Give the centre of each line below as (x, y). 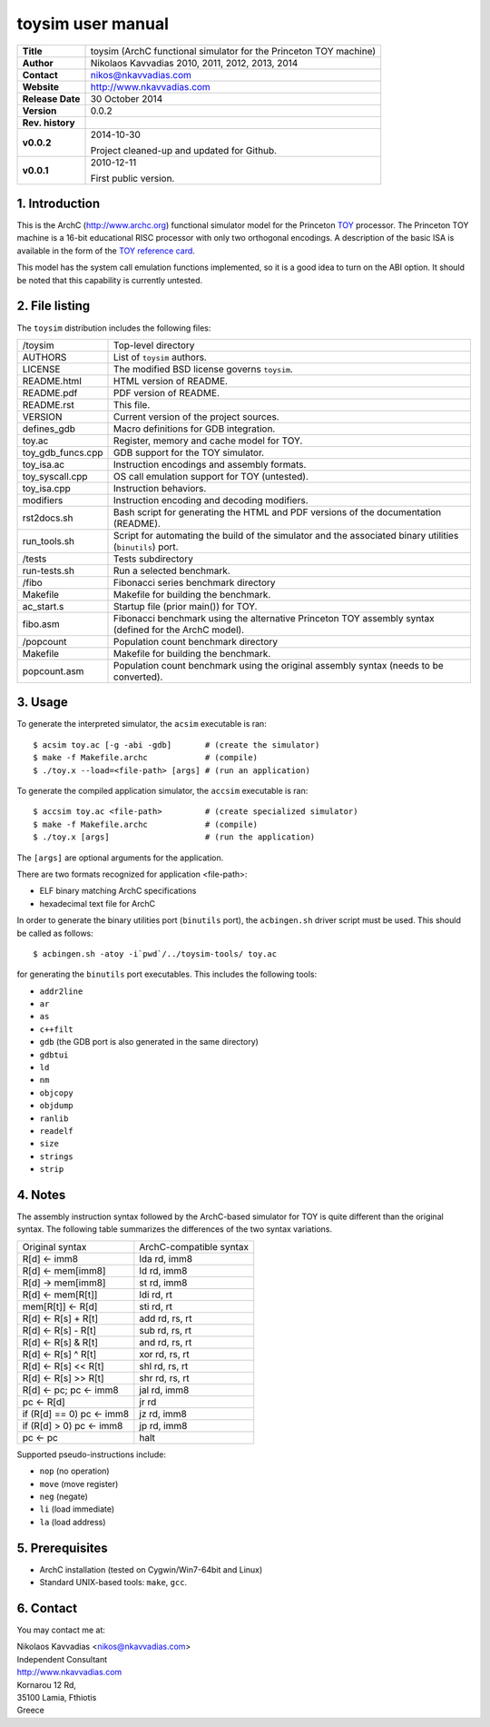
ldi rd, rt (156, 1295)
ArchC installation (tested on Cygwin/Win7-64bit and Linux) (151, 1569)
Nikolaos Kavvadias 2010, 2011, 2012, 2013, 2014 (194, 63)
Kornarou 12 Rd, (47, 1684)
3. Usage (42, 703)
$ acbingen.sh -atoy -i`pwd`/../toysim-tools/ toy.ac (155, 953)
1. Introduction (58, 203)
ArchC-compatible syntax (194, 1246)
